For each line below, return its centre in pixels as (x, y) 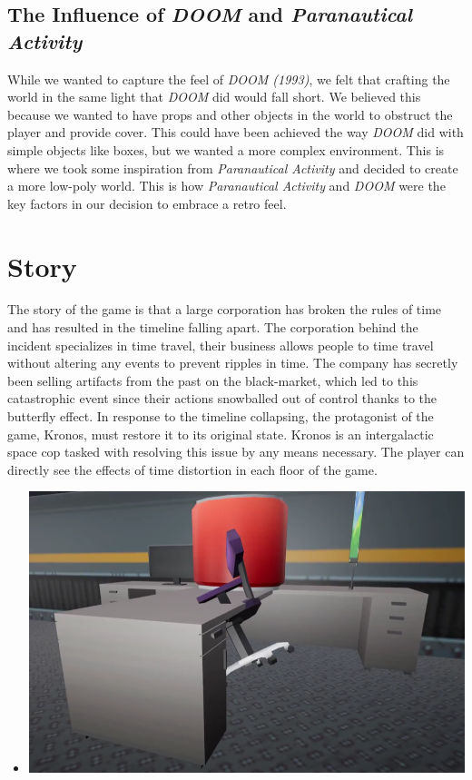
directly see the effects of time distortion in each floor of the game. (192, 469)
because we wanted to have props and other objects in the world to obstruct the (230, 114)
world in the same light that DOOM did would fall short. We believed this (214, 97)
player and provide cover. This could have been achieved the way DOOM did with (236, 132)
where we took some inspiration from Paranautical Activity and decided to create (233, 168)
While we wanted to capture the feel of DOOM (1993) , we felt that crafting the (229, 79)
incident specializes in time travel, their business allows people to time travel (221, 345)
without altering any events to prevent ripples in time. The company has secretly (233, 363)
